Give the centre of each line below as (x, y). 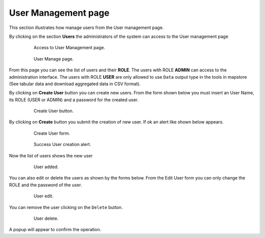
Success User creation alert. (62, 145)
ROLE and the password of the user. (45, 185)
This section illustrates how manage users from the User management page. (86, 28)
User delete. (46, 218)
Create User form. (52, 133)
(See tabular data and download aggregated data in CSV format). (75, 84)
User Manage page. (53, 59)
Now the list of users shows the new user (51, 155)
